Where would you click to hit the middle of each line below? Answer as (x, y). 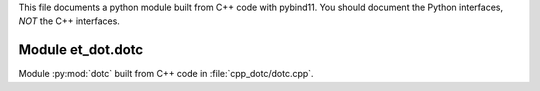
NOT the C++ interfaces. (69, 21)
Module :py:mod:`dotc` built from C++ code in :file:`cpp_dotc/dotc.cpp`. (166, 74)
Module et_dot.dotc (81, 50)
